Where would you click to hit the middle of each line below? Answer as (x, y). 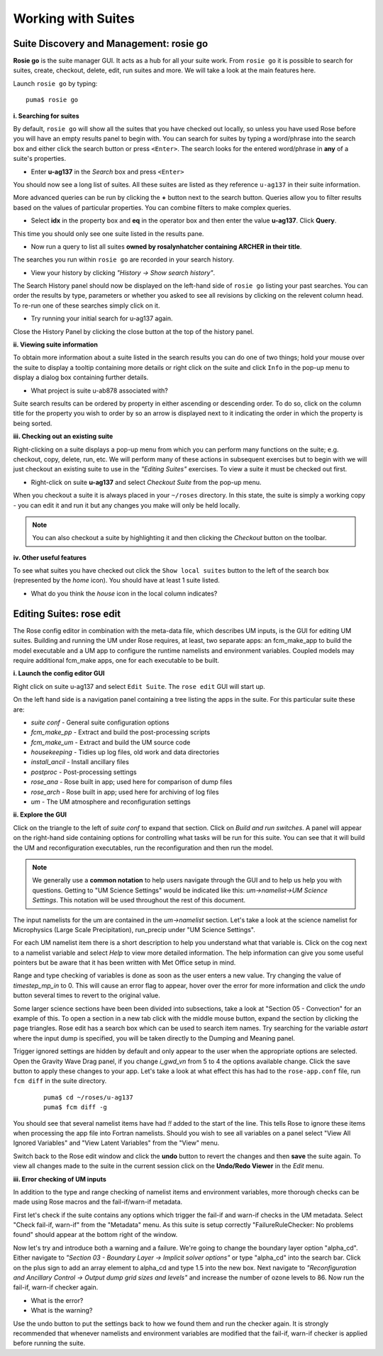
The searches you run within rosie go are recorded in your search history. (123, 259)
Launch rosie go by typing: (55, 83)
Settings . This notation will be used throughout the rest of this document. (139, 900)
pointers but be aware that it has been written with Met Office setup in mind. (124, 963)
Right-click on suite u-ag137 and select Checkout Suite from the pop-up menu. (146, 482)
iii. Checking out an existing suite (63, 437)
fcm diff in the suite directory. (60, 1081)
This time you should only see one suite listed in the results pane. (109, 233)
